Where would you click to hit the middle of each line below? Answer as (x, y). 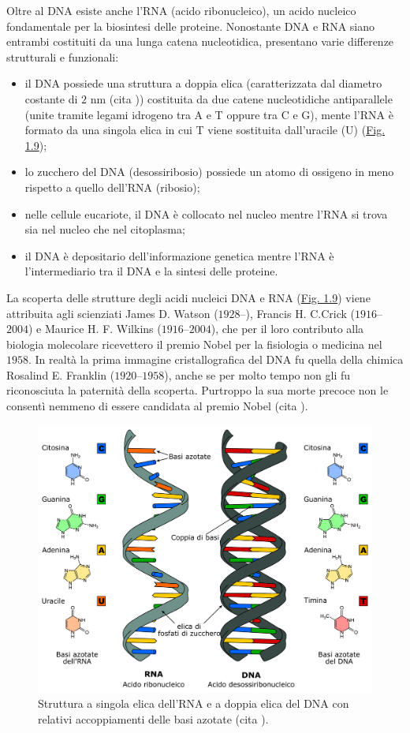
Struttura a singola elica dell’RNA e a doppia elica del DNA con (194, 703)
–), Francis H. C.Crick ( (298, 313)
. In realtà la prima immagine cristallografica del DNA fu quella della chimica (216, 359)
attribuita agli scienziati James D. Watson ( (112, 313)
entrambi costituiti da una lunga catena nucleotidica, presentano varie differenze (200, 41)
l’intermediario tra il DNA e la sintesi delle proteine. (151, 271)
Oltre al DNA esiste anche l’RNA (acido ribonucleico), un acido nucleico (181, 10)
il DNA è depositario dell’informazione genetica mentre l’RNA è (179, 255)
